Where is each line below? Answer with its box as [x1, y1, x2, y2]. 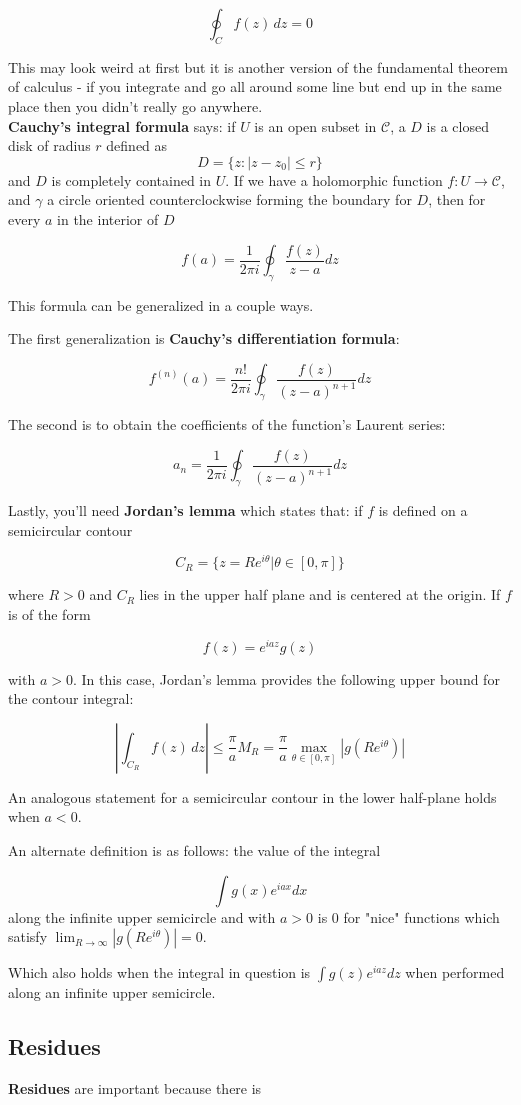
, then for [428, 189, 486, 210]
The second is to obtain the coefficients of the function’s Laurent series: [8, 414, 446, 435]
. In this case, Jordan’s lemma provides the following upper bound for [72, 668, 500, 689]
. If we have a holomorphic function [225, 169, 443, 190]
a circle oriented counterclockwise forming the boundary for [47, 189, 412, 210]
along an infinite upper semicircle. [8, 982, 216, 1003]
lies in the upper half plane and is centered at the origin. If [139, 584, 501, 605]
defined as [106, 135, 168, 156]
